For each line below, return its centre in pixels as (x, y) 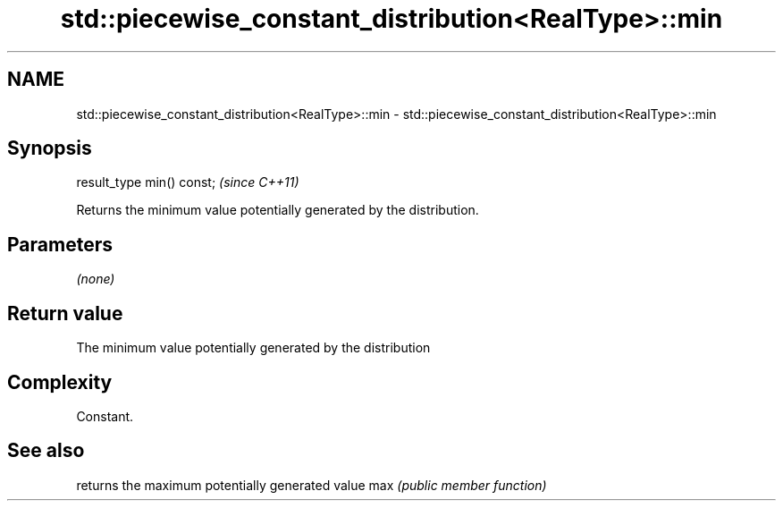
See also (46, 451)
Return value (65, 313)
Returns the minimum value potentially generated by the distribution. (278, 210)
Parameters (60, 244)
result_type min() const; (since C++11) (188, 182)
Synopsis (50, 148)
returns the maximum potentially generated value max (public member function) (312, 485)
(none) (96, 279)
